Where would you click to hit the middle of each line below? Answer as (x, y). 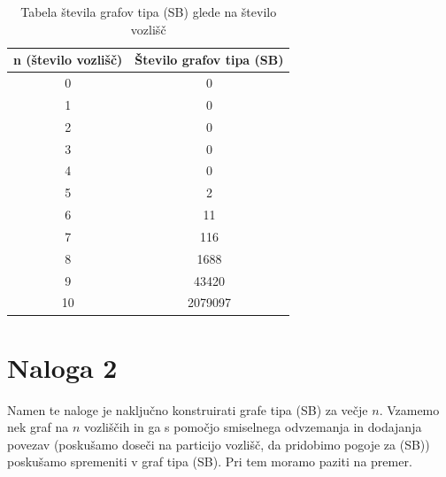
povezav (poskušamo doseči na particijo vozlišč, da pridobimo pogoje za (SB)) (219, 444)
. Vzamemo (409, 409)
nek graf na (38, 427)
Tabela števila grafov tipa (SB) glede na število (149, 12)
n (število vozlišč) (68, 60)
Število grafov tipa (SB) (209, 60)
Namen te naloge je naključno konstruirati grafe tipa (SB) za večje (188, 409)
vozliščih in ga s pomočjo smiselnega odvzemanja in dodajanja (253, 427)
